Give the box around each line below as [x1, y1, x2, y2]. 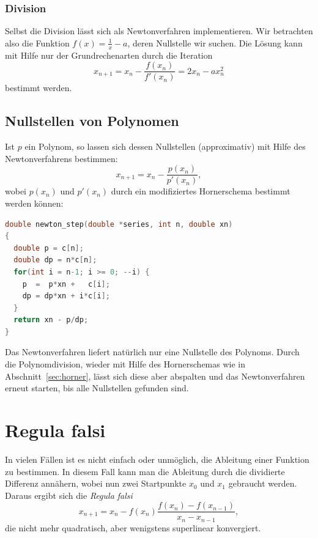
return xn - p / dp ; [13, 315, 89, 325]
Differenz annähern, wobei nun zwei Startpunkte [5, 477, 187, 490]
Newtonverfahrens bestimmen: [5, 152, 118, 164]
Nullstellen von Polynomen [5, 111, 179, 130]
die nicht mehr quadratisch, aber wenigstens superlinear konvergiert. [5, 521, 261, 534]
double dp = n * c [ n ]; [13, 256, 97, 265]
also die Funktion [5, 36, 70, 49]
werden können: [5, 196, 64, 209]
